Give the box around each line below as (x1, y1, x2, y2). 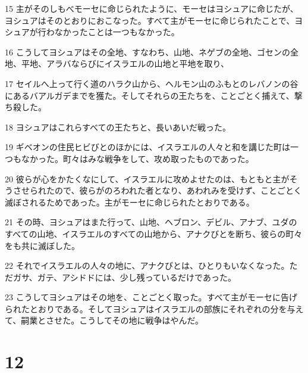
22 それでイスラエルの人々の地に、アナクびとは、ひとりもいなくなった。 (5, 259, 290, 272)
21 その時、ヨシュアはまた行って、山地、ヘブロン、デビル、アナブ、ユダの (5, 216, 297, 228)
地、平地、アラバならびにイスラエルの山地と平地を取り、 (5, 57, 229, 70)
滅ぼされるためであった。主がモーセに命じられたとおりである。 (5, 195, 254, 208)
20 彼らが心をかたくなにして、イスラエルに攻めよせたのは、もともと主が (5, 172, 290, 185)
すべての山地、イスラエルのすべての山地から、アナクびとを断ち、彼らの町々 (5, 227, 303, 240)
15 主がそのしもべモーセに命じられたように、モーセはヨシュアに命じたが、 (5, 2, 298, 14)
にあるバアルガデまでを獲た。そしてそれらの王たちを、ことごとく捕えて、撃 (5, 89, 303, 101)
